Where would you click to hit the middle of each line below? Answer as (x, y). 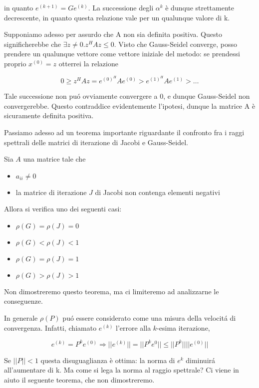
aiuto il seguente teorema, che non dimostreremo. (79, 379)
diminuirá (201, 360)
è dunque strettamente (200, 7)
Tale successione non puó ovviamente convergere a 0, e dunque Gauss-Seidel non (127, 96)
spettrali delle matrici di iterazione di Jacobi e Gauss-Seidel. (96, 142)
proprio (15, 63)
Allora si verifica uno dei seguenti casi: (63, 209)
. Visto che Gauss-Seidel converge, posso (175, 44)
